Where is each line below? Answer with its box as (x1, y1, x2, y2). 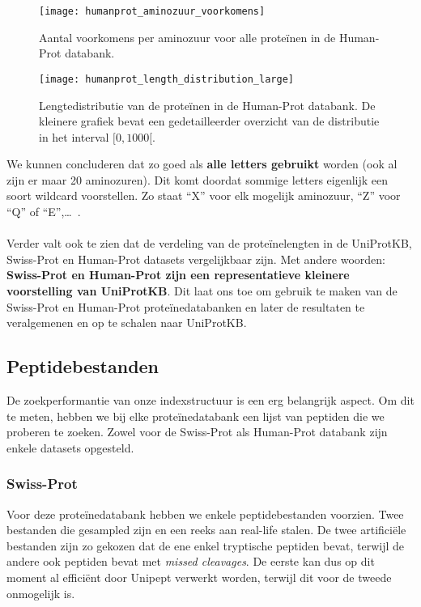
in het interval (39, 128, 109, 145)
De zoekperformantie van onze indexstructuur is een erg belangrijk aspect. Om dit (6, 392, 415, 409)
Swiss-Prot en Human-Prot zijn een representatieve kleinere (6, 266, 350, 283)
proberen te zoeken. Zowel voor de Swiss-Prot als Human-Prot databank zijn (6, 423, 388, 440)
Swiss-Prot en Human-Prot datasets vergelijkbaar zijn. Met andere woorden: (6, 250, 386, 267)
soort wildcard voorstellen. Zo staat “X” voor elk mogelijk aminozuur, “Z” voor (6, 187, 401, 204)
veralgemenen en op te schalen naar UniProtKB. (6, 314, 247, 331)
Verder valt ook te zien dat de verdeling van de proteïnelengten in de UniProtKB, (6, 235, 412, 252)
